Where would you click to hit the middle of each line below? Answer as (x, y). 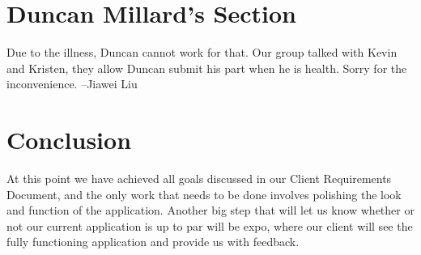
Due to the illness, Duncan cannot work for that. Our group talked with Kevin (202, 52)
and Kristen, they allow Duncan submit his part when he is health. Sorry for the (207, 68)
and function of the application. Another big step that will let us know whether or (210, 210)
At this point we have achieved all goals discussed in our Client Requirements (199, 178)
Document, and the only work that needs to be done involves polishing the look (204, 194)
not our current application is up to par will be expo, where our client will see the (210, 225)
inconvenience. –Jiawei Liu (72, 84)
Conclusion (69, 140)
